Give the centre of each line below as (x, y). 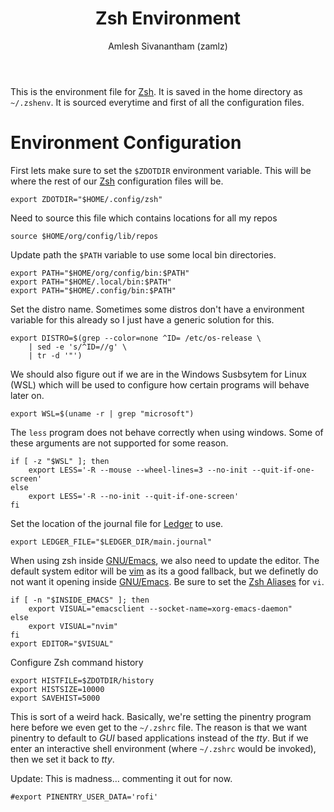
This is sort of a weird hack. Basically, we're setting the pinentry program (161, 716)
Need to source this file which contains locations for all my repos (144, 218)
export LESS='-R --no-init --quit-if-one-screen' (134, 496)
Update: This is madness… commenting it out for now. (121, 778)
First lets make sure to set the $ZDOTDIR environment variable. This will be (161, 170)
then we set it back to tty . (62, 759)
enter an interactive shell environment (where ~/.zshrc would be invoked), (163, 748)
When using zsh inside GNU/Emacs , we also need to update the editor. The (165, 560)
